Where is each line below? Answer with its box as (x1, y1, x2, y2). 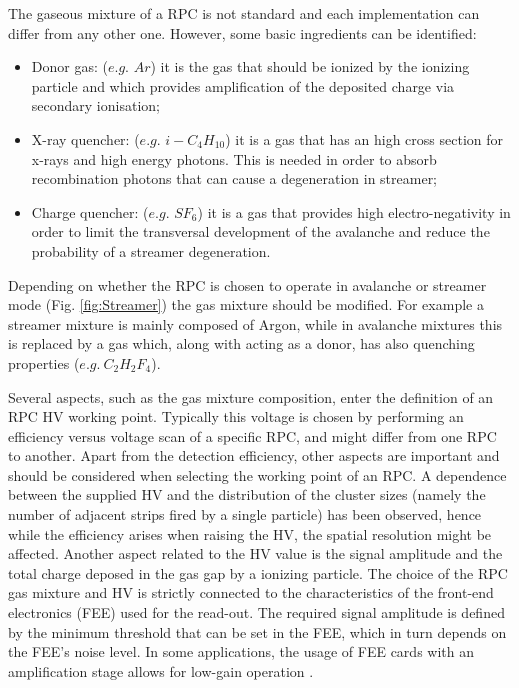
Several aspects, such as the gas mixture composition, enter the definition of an (8, 386, 494, 407)
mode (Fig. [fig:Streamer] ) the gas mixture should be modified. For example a (8, 294, 484, 315)
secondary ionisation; (31, 95, 160, 116)
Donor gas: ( (31, 56, 108, 77)
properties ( (8, 352, 80, 373)
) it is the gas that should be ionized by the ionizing (150, 56, 470, 77)
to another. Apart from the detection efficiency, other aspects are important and (8, 445, 500, 466)
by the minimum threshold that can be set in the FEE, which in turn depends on (8, 621, 507, 642)
